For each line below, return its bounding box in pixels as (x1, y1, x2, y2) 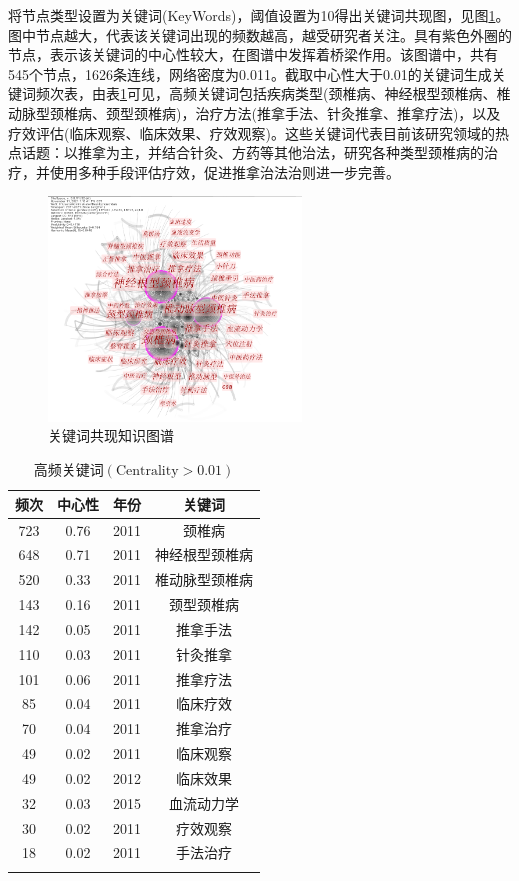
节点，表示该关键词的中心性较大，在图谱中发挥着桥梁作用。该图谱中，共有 (8, 44, 498, 65)
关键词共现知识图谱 (48, 425, 174, 446)
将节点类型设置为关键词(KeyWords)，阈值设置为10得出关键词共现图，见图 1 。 (8, 5, 510, 25)
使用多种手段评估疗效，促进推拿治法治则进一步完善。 (49, 161, 400, 182)
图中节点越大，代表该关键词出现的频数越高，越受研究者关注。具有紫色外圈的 (8, 24, 512, 45)
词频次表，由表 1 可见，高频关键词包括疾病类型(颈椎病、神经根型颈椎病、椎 (21, 83, 511, 104)
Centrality (115, 464, 179, 479)
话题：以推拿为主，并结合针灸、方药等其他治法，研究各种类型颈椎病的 (21, 142, 484, 163)
